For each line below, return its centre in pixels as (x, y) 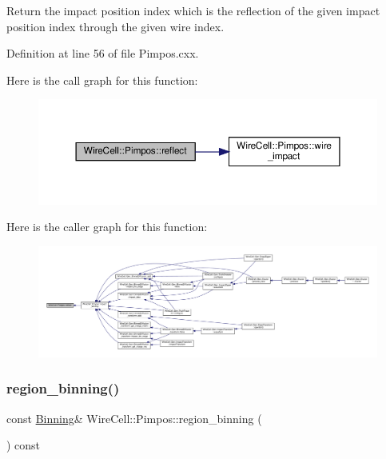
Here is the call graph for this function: (102, 80)
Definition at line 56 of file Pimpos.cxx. (103, 53)
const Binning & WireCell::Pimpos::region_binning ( (134, 418)
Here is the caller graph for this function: (107, 227)
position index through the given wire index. (115, 26)
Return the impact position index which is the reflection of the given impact (193, 10)
